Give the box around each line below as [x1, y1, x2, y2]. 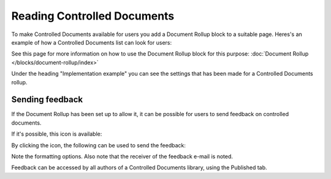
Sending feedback [11, 95, 83, 105]
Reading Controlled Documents [11, 9, 175, 23]
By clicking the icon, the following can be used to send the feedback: [11, 141, 186, 149]
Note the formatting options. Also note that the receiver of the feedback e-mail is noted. [11, 153, 233, 160]
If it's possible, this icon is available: [11, 130, 102, 137]
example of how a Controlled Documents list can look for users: [11, 38, 172, 46]
